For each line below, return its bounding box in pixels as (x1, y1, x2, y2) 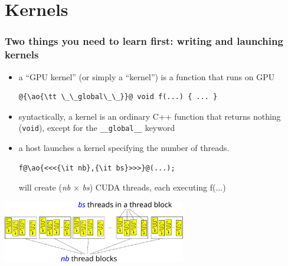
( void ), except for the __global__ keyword (18, 121, 175, 134)
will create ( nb (18, 181, 71, 193)
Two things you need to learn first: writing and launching (5, 34, 283, 48)
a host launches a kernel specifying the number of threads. (18, 141, 230, 153)
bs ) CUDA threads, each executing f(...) (82, 181, 226, 193)
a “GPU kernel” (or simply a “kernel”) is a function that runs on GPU (18, 70, 275, 83)
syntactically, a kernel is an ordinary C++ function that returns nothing (18, 110, 281, 122)
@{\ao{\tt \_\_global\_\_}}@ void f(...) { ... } (18, 93, 218, 101)
